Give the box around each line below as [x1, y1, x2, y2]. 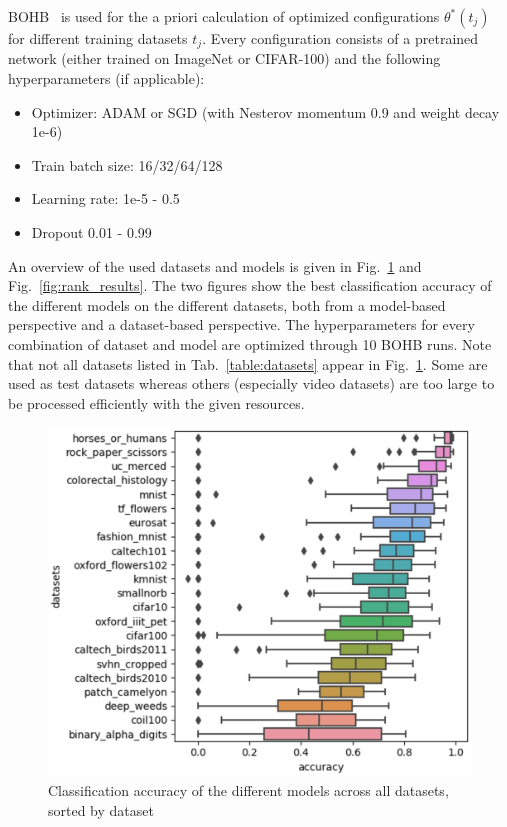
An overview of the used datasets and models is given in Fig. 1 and [8, 255, 422, 276]
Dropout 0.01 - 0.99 [31, 222, 152, 243]
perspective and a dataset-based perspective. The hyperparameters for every [8, 314, 475, 335]
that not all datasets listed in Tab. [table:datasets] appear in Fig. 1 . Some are [8, 353, 488, 374]
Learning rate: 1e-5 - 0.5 [31, 188, 180, 209]
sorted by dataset [48, 799, 154, 820]
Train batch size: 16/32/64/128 [31, 154, 223, 175]
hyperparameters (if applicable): [8, 68, 205, 89]
